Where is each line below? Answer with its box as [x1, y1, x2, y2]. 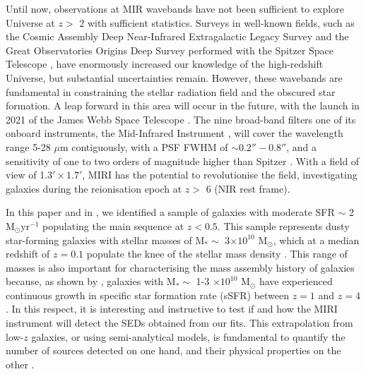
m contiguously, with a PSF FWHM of [59, 139, 228, 154]
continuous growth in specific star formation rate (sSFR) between [6, 287, 290, 302]
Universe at [6, 15, 55, 30]
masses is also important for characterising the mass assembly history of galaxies [6, 260, 355, 275]
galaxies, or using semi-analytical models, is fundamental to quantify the [31, 329, 346, 344]
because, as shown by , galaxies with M [6, 274, 176, 289]
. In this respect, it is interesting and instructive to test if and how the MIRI [6, 301, 338, 316]
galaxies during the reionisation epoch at [6, 181, 182, 195]
